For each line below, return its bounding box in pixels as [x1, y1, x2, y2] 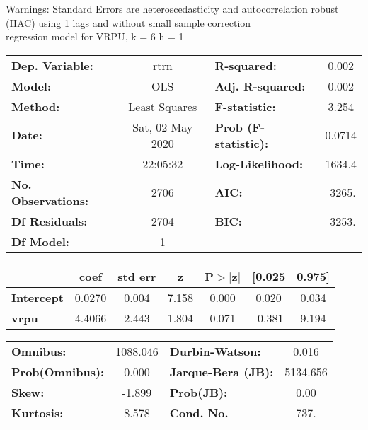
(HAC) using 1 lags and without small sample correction [6, 15, 251, 30]
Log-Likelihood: [214, 155, 304, 172]
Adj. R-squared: [214, 77, 306, 94]
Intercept [11, 289, 64, 306]
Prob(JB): [169, 383, 228, 400]
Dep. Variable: [11, 57, 93, 74]
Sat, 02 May [132, 118, 193, 135]
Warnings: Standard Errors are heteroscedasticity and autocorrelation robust [6, 1, 339, 16]
